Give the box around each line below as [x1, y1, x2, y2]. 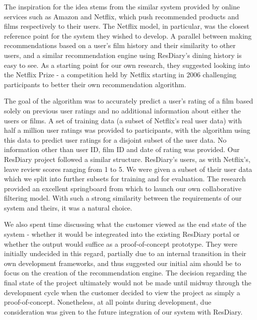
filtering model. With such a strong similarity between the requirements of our [4, 193, 242, 203]
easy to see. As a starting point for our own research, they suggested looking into [4, 59, 250, 70]
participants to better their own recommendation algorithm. [4, 79, 186, 89]
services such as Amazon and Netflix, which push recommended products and [4, 11, 239, 21]
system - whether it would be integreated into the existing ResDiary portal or [4, 229, 240, 239]
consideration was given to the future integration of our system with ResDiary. [4, 306, 243, 317]
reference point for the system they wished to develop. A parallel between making [4, 30, 252, 41]
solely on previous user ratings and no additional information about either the [4, 105, 241, 115]
